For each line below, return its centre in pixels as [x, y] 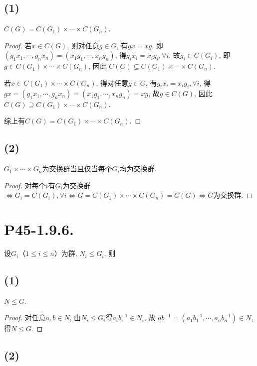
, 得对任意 [112, 82]
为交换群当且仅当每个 [77, 169]
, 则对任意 [83, 45]
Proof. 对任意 [25, 317]
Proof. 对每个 [25, 185]
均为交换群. [138, 169]
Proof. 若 [18, 45]
